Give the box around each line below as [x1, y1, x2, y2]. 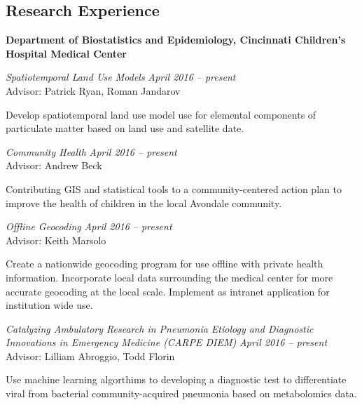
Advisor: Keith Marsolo [6, 232, 106, 247]
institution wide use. [6, 298, 93, 312]
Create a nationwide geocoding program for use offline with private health [6, 256, 323, 271]
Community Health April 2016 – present [6, 144, 177, 159]
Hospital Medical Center [6, 46, 127, 60]
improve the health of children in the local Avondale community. [6, 195, 282, 210]
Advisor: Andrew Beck [6, 158, 102, 173]
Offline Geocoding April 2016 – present [6, 219, 172, 234]
